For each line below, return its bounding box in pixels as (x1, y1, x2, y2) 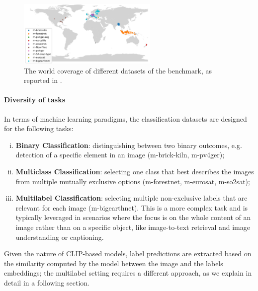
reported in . (24, 75, 62, 85)
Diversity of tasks (4, 94, 65, 105)
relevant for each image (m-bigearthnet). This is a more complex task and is (15, 202, 248, 213)
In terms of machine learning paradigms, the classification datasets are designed (4, 113, 247, 124)
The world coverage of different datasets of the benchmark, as (24, 65, 212, 75)
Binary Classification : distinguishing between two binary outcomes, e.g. (15, 140, 242, 150)
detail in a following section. (4, 277, 89, 288)
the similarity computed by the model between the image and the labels (4, 258, 223, 268)
